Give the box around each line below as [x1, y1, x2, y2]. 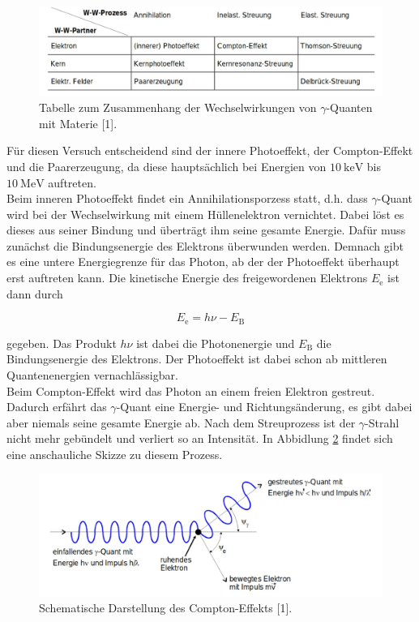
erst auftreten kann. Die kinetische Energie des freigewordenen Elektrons [6, 269, 368, 286]
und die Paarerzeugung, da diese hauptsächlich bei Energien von [6, 157, 327, 174]
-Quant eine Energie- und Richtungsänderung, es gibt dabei [116, 398, 413, 415]
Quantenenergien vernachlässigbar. [6, 366, 178, 383]
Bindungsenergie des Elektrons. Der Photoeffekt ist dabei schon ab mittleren [6, 350, 387, 367]
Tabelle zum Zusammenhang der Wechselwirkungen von [39, 99, 317, 116]
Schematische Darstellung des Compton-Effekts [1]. [39, 599, 293, 616]
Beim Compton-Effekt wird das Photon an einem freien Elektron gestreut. [6, 382, 375, 399]
